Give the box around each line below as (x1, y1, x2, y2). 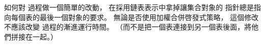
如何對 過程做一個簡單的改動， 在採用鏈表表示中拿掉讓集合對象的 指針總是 (4, 2, 254, 12)
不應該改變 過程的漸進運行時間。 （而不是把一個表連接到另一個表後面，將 (4, 21, 252, 32)
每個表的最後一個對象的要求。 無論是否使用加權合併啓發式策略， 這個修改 (11, 11, 259, 22)
